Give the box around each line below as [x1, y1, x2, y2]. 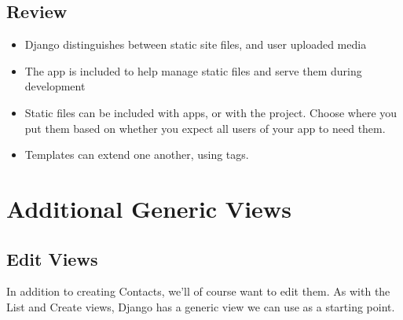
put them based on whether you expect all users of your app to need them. [24, 120, 386, 136]
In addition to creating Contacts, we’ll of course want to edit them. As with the [6, 283, 390, 300]
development [24, 78, 86, 94]
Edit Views [6, 246, 98, 270]
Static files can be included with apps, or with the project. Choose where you [24, 104, 398, 120]
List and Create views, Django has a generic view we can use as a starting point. [6, 298, 395, 314]
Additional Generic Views [6, 192, 291, 224]
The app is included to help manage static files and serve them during [24, 62, 362, 79]
